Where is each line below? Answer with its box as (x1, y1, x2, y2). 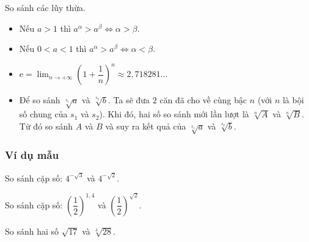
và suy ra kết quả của (105, 119, 186, 132)
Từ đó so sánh (19, 119, 73, 132)
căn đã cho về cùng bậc (159, 94, 247, 106)
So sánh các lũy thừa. (5, 1, 85, 13)
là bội (282, 94, 304, 106)
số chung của (19, 108, 68, 120)
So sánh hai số (5, 224, 59, 237)
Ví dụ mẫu (5, 147, 59, 163)
